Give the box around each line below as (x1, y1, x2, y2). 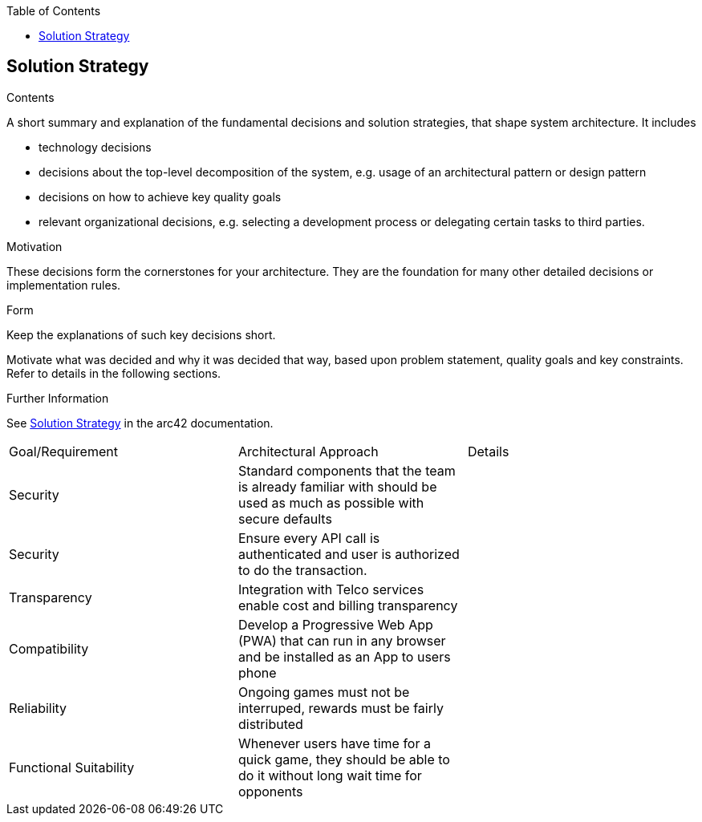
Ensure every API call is (237, 529, 380, 546)
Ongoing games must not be (237, 683, 410, 700)
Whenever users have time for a (237, 735, 431, 751)
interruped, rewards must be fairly (237, 699, 444, 716)
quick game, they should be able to (237, 751, 450, 767)
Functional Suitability (9, 759, 135, 775)
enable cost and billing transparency (237, 597, 458, 613)
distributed (237, 715, 303, 732)
